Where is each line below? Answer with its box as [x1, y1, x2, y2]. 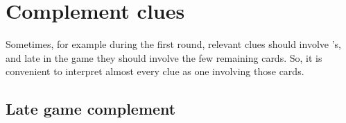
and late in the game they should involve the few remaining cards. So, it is [6, 50, 322, 65]
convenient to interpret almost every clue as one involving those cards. [6, 64, 304, 79]
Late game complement [6, 98, 176, 120]
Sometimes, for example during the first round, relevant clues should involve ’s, [6, 37, 341, 51]
